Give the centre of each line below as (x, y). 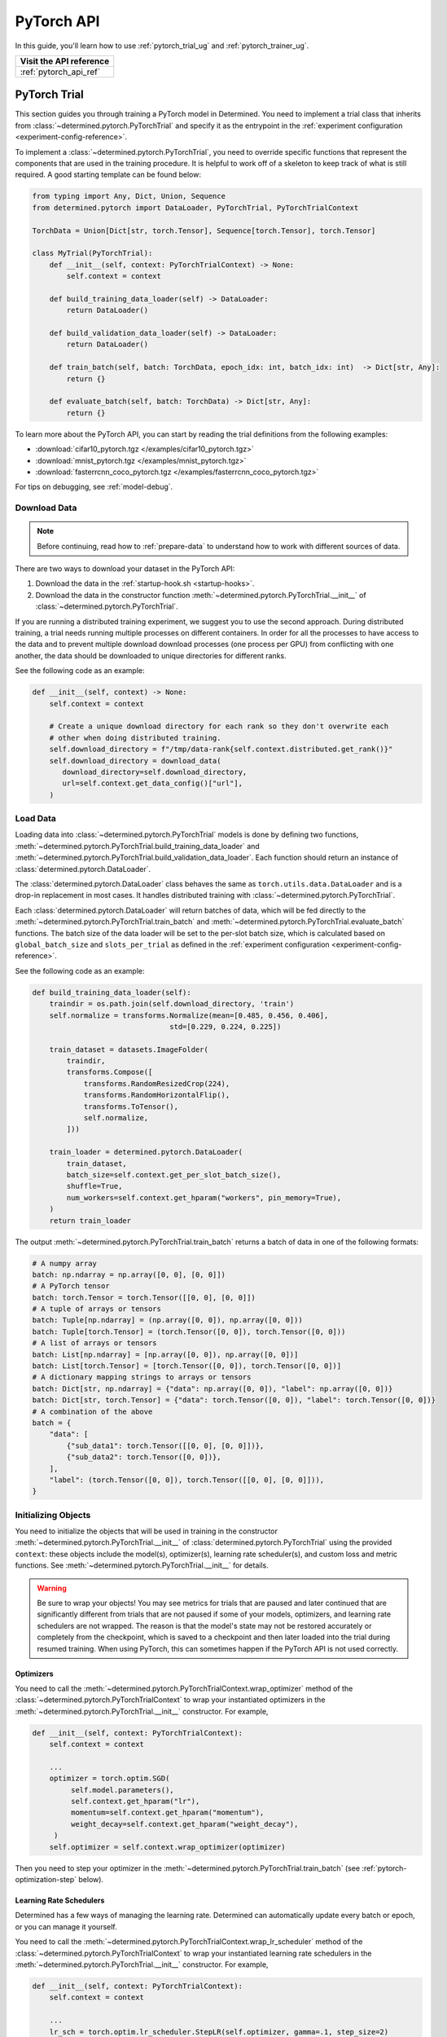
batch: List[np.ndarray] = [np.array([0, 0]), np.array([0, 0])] (165, 1354)
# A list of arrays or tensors (95, 1343)
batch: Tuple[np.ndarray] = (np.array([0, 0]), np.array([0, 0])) (167, 1320)
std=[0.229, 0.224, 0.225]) (226, 1026)
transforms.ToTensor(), (131, 1106)
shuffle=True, (94, 1186)
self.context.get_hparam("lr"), (135, 1802)
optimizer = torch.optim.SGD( (110, 1779)
